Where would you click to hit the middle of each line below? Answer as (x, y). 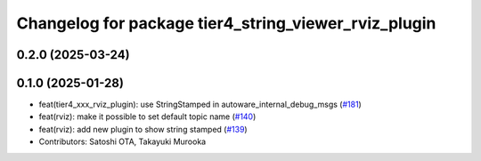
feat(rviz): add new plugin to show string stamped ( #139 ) (143, 129)
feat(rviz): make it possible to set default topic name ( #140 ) (147, 117)
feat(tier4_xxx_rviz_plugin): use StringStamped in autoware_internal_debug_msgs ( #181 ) (200, 105)
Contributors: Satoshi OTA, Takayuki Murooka (122, 141)
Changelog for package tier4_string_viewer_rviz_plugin (226, 23)
